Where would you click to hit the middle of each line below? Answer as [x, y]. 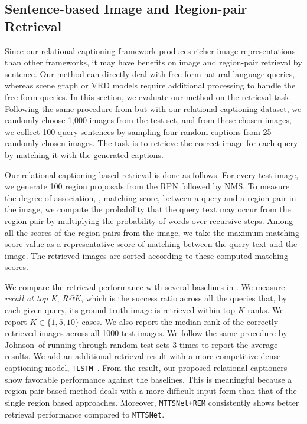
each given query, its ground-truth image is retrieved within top [120, 310]
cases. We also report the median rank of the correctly [180, 321]
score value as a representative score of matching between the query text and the [151, 244]
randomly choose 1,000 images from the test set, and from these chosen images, [148, 120]
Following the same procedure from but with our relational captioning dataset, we [153, 108]
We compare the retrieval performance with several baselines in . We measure [145, 286]
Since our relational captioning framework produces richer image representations [150, 50]
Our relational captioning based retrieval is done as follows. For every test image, [152, 174]
